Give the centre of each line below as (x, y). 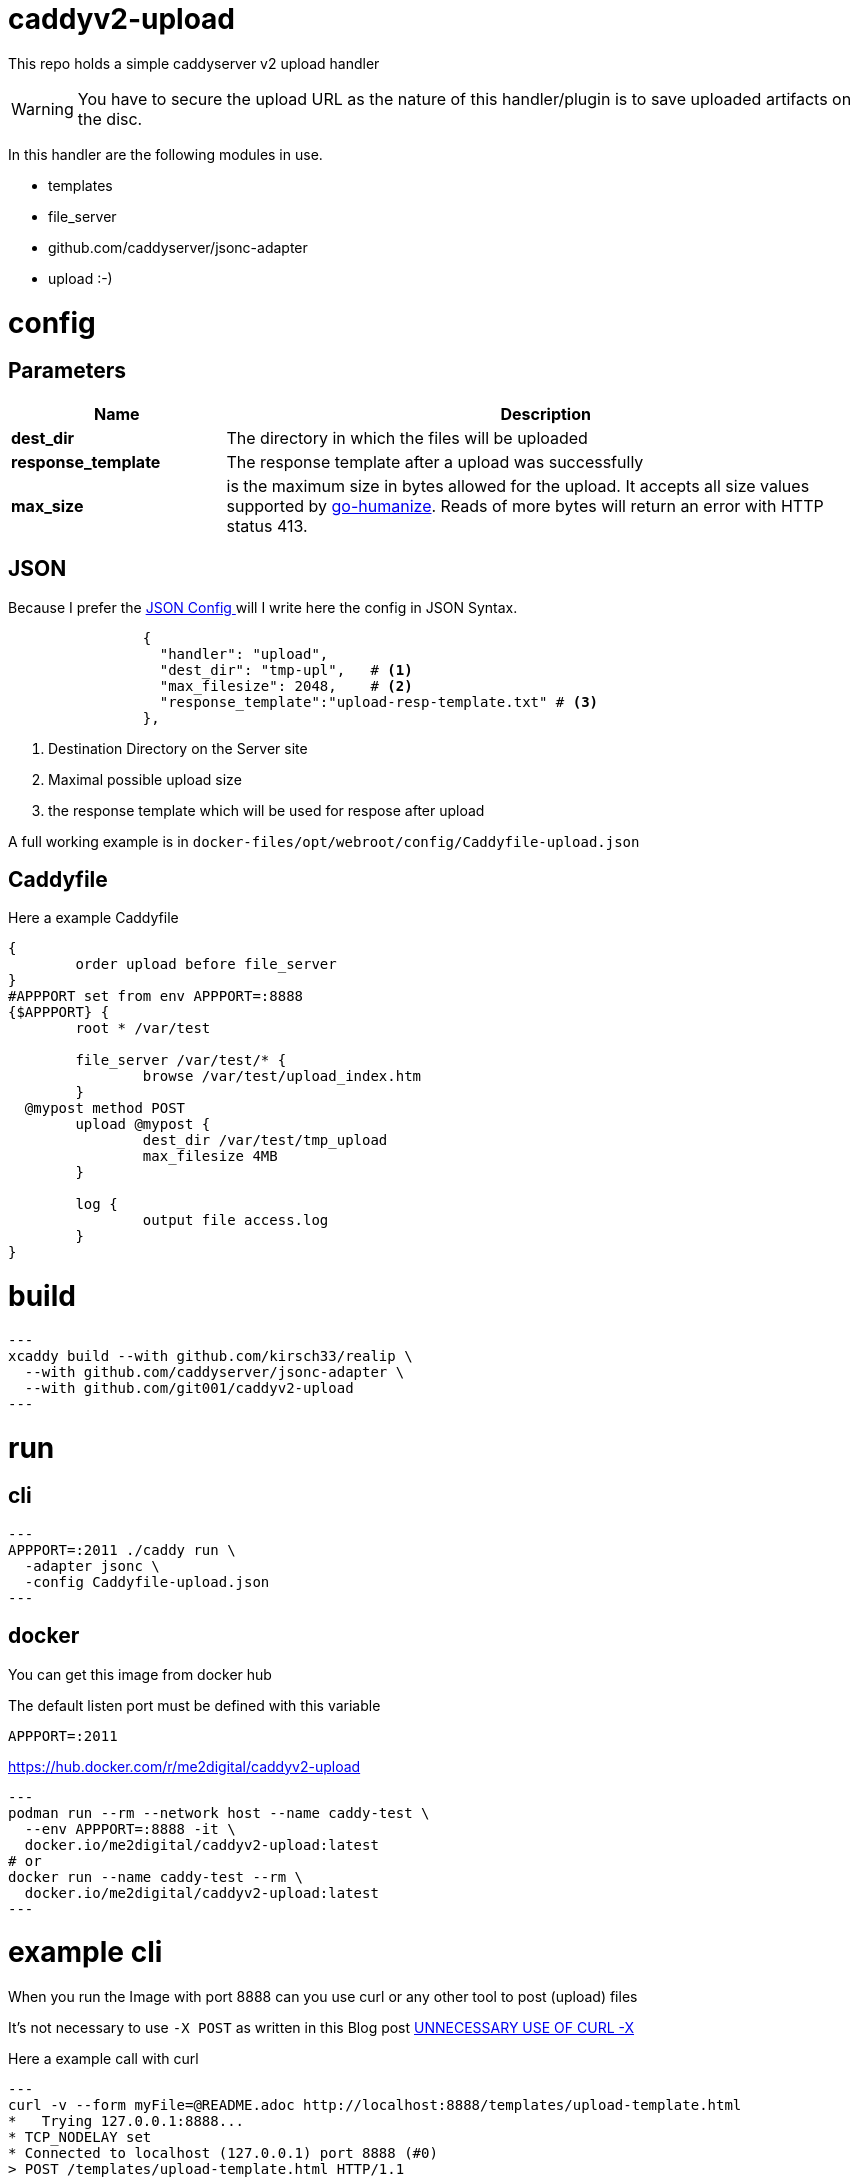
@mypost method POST (105, 1108)
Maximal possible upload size (145, 779)
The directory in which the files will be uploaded (407, 437)
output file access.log (235, 1220)
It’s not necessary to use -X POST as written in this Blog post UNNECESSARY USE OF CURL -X (321, 2028)
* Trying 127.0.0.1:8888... (126, 2121)
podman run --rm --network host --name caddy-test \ (219, 1812)
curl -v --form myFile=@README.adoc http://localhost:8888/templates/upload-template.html (375, 2105)
